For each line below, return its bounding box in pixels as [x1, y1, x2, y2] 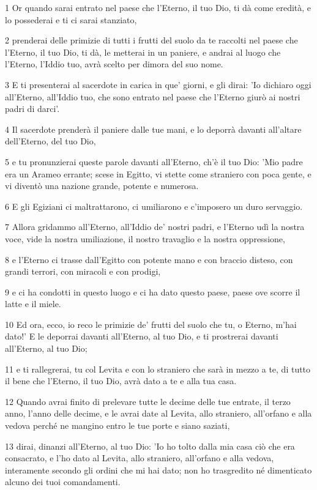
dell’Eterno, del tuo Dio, [5, 135, 96, 147]
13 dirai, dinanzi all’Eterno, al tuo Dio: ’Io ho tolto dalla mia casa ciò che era [5, 439, 295, 452]
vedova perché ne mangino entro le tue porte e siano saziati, [5, 419, 230, 432]
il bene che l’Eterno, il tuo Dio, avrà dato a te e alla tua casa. [5, 374, 237, 387]
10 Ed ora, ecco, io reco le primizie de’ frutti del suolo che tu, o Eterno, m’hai [5, 317, 297, 330]
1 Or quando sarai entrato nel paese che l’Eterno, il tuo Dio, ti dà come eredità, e [5, 1, 311, 13]
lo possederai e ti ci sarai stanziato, [5, 13, 137, 26]
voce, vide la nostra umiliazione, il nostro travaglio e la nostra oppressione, [5, 232, 285, 245]
